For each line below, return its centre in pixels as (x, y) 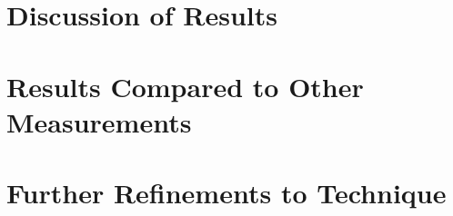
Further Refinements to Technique (226, 193)
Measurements (99, 121)
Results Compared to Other (185, 86)
